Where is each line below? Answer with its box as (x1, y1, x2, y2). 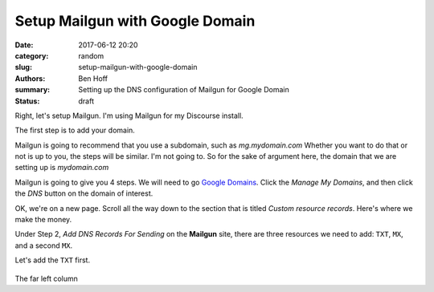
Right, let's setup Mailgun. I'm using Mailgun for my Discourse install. (14, 111, 244, 120)
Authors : (14, 73, 46, 83)
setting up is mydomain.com (14, 163, 109, 172)
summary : (14, 85, 51, 95)
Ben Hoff (78, 73, 108, 83)
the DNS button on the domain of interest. (14, 189, 154, 198)
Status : (14, 96, 40, 106)
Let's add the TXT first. (14, 255, 91, 265)
